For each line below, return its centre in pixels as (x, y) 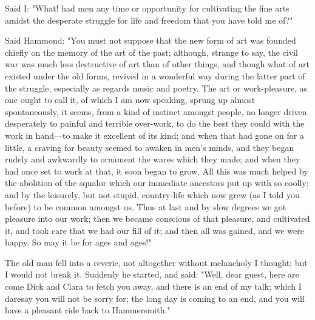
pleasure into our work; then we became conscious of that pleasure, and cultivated (157, 218)
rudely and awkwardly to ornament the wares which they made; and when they (153, 159)
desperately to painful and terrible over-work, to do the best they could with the (155, 123)
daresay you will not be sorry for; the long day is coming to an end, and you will (155, 298)
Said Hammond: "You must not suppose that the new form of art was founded (151, 40)
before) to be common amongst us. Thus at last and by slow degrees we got (146, 206)
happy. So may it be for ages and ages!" (78, 242)
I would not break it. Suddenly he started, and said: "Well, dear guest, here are (152, 274)
